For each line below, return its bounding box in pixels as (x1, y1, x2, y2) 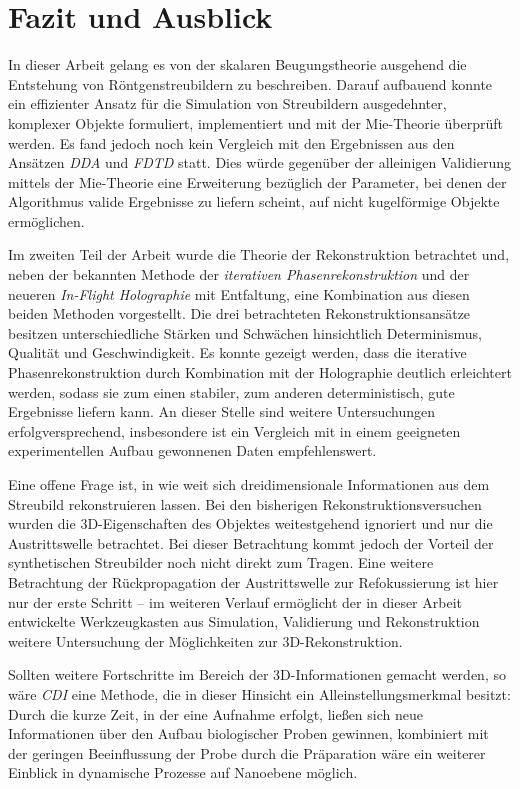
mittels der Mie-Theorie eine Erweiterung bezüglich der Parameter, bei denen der (8, 171, 507, 192)
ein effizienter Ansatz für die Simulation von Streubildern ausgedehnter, (8, 93, 447, 114)
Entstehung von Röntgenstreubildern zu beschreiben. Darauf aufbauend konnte (8, 73, 493, 94)
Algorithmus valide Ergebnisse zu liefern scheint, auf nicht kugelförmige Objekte (8, 191, 500, 212)
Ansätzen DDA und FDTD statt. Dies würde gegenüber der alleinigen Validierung (8, 152, 512, 173)
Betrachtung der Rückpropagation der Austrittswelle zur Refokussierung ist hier (8, 571, 499, 592)
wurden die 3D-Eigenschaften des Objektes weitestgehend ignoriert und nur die (8, 513, 493, 534)
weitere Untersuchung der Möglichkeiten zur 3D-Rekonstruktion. (8, 630, 403, 651)
